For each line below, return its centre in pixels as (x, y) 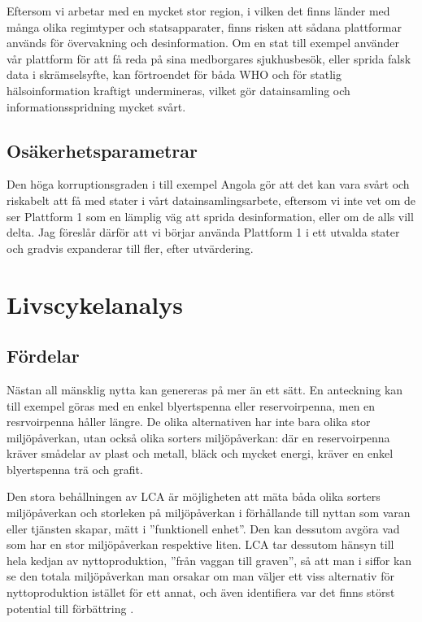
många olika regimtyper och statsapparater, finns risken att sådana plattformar (204, 26)
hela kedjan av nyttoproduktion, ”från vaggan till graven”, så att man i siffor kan (209, 560)
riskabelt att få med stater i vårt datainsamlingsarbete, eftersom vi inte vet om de (211, 200)
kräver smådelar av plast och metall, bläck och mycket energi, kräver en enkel (200, 453)
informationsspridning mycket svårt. (96, 106)
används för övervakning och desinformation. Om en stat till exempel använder (203, 43)
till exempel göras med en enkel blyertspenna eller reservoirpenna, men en (191, 405)
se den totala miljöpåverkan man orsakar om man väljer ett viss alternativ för (200, 576)
